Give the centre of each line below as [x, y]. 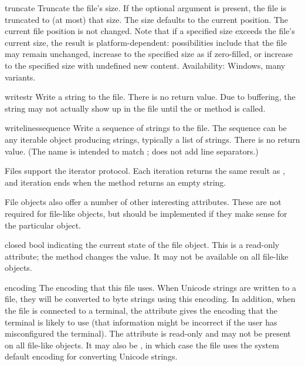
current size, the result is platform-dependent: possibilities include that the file [146, 42]
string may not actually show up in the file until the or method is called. [135, 108]
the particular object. [43, 225]
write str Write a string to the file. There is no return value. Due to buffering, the [150, 97]
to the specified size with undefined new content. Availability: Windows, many [145, 65]
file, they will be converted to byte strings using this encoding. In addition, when [150, 299]
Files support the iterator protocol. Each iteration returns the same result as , [145, 171]
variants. [20, 77]
